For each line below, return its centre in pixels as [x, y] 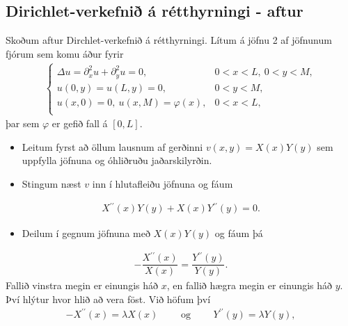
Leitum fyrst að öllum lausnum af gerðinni [112, 146]
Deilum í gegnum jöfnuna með [86, 233]
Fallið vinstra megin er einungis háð [82, 285]
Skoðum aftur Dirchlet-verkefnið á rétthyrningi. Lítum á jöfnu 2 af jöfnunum [169, 40]
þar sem [23, 123]
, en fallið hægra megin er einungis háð [250, 285]
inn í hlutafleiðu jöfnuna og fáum [163, 183]
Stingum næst [52, 183]
